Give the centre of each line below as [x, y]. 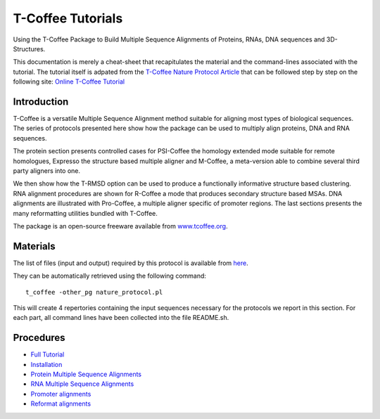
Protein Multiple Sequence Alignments [86, 374]
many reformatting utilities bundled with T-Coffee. [85, 213]
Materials [34, 246]
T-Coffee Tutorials [68, 18]
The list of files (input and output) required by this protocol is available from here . [131, 263]
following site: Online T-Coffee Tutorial [69, 82]
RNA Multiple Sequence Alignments [82, 384]
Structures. [29, 49]
